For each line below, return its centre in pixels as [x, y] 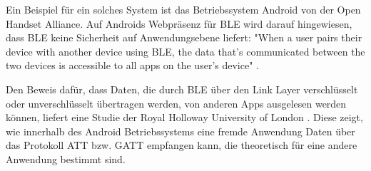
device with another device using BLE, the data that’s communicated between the [185, 51]
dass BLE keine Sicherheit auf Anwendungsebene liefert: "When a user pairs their [184, 37]
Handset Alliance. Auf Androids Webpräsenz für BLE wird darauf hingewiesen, [179, 23]
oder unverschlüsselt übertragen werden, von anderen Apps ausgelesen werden [176, 103]
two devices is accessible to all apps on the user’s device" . [132, 65]
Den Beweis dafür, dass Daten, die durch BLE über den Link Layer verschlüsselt [182, 89]
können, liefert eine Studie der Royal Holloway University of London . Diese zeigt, [184, 117]
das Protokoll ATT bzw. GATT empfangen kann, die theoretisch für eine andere [182, 145]
